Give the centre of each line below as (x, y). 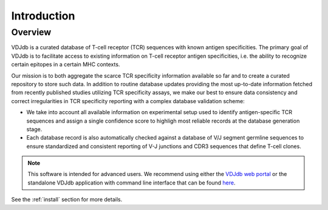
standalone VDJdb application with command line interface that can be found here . (132, 183)
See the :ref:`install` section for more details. (67, 200)
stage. (34, 129)
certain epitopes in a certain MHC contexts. (66, 64)
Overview (31, 32)
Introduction (43, 16)
